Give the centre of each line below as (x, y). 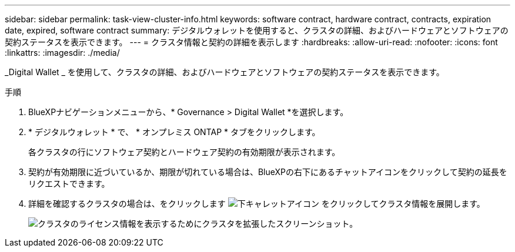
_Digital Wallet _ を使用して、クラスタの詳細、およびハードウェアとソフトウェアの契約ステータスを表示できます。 (225, 72)
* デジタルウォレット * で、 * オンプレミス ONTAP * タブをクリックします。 (174, 132)
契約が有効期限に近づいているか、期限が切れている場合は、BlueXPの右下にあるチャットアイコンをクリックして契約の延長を (268, 172)
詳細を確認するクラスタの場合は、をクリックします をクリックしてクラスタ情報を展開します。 (257, 204)
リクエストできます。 (69, 184)
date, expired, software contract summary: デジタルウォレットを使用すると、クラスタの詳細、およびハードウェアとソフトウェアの (257, 30)
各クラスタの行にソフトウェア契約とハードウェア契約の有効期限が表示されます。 (184, 152)
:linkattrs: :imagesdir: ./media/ (62, 53)
